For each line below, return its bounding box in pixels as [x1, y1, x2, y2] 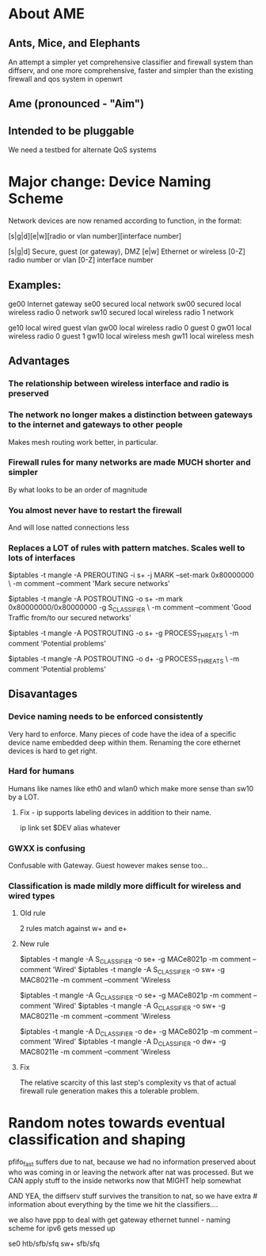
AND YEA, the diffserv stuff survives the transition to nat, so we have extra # [8, 1191, 258, 1200]
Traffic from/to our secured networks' [8, 613, 132, 622]
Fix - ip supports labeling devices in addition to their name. [19, 807, 212, 817]
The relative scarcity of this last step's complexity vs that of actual [19, 1078, 237, 1087]
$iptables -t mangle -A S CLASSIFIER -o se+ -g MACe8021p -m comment [19, 955, 251, 966]
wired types [8, 890, 55, 902]
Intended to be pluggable [8, 124, 135, 137]
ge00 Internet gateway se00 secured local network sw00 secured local [8, 299, 241, 308]
